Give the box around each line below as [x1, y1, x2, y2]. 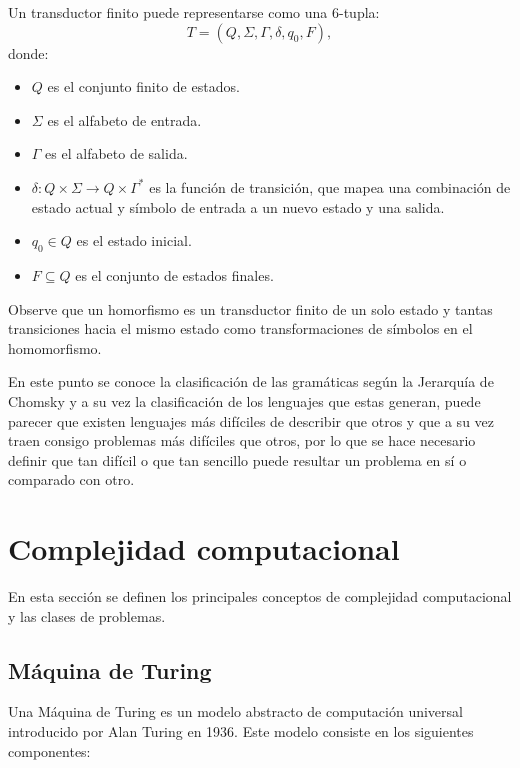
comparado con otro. [8, 469, 135, 490]
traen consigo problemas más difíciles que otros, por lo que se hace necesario [8, 430, 476, 451]
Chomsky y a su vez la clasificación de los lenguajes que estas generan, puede [8, 390, 481, 411]
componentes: [8, 740, 91, 761]
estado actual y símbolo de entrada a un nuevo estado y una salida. [31, 196, 445, 217]
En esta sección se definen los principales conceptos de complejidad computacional [8, 586, 512, 607]
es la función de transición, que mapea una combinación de [149, 176, 511, 197]
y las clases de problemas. [8, 605, 166, 626]
